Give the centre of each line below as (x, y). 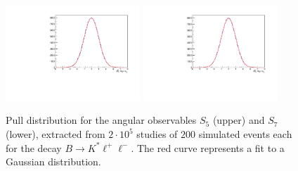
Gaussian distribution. (53, 161)
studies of (157, 134)
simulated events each (245, 134)
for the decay (34, 147)
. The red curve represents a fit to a (208, 147)
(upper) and (239, 120)
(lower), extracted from (56, 134)
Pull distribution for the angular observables (101, 120)
